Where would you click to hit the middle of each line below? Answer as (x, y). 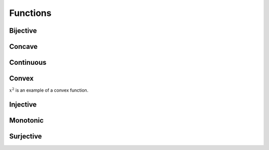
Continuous (28, 63)
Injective (23, 104)
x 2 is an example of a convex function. (49, 90)
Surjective (26, 136)
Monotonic (26, 120)
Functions (30, 13)
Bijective (23, 31)
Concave (23, 47)
